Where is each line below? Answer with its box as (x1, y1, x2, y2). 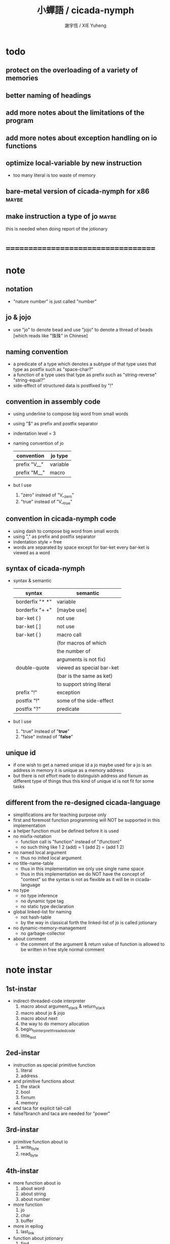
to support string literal (57, 681, 111, 688)
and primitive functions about (13, 1078, 75, 1084)
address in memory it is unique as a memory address (13, 767, 124, 774)
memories (6, 74, 38, 83)
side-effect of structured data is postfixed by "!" (13, 383, 113, 389)
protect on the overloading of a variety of (6, 66, 138, 75)
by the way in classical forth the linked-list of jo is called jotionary (20, 919, 157, 925)
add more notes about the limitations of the (6, 109, 145, 117)
